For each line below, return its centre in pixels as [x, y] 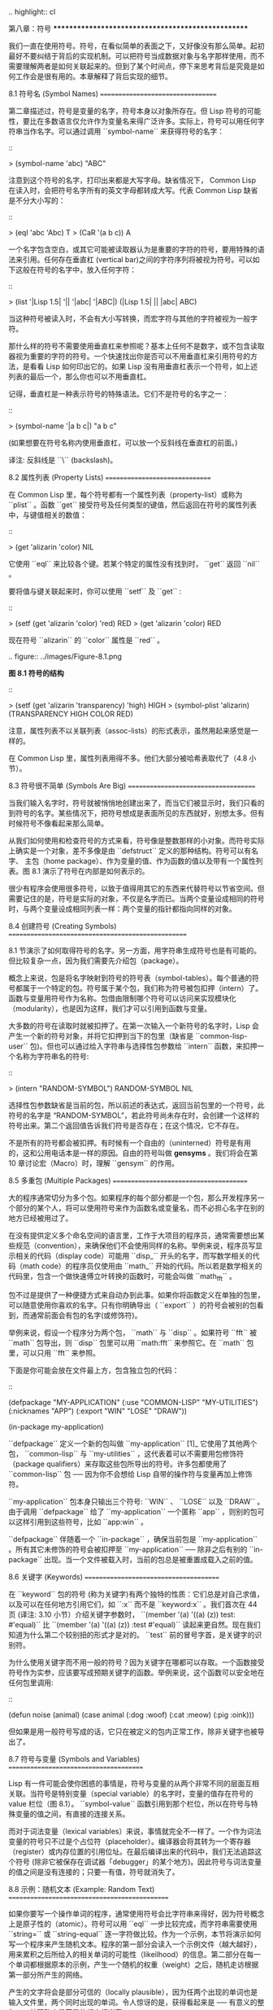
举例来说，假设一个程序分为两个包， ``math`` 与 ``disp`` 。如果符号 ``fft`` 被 [133, 1332]
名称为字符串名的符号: [52, 1056]
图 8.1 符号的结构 [36, 673]
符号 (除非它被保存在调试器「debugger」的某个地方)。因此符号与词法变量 [139, 1861]
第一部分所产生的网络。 [48, 1974]
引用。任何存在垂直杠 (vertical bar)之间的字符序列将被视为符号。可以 [138, 259]
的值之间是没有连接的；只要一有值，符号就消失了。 [94, 1872]
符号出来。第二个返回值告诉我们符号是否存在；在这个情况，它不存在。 [126, 1125]
